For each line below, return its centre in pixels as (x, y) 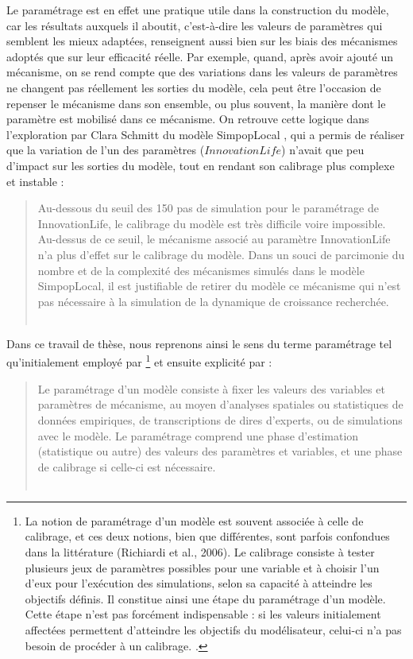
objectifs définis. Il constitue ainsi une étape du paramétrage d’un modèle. (205, 598)
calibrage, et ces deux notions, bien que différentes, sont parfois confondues (207, 536)
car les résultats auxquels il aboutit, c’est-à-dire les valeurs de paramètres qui (195, 25)
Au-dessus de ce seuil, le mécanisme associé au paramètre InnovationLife (214, 239)
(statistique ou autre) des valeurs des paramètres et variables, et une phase (220, 451)
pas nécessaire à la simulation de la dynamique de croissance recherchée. (213, 301)
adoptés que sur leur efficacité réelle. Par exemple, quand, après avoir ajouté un (200, 56)
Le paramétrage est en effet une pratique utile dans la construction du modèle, (198, 10)
